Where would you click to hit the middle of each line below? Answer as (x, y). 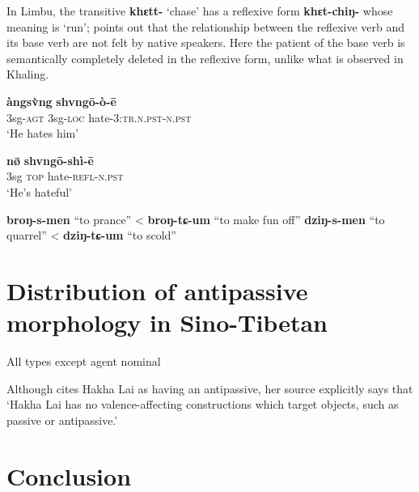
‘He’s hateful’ (39, 191)
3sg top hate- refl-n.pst (65, 176)
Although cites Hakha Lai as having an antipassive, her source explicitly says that (210, 388)
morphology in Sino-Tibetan (167, 322)
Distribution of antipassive (157, 290)
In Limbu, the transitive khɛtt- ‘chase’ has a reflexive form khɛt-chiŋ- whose (200, 11)
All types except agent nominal (84, 361)
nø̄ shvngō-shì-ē (50, 160)
